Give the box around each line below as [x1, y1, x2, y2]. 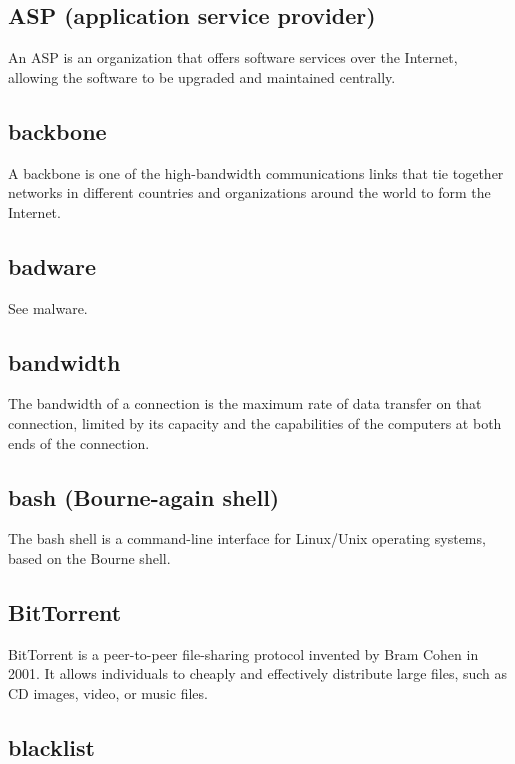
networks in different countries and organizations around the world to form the [8, 182, 491, 203]
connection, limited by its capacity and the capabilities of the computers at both [8, 412, 502, 433]
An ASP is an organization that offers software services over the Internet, [8, 47, 458, 68]
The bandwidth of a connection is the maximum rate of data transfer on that [8, 393, 482, 414]
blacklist [8, 731, 95, 762]
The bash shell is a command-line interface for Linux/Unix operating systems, [8, 528, 486, 549]
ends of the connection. [8, 432, 150, 453]
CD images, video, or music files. [8, 682, 208, 703]
